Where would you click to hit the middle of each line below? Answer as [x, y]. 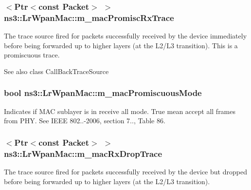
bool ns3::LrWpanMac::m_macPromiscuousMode [103, 93]
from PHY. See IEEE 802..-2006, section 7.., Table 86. [85, 121]
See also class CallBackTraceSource [56, 71]
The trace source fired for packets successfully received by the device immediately [125, 36]
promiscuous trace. [32, 55]
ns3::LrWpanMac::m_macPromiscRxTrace [89, 17]
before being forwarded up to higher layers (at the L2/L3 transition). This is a [121, 45]
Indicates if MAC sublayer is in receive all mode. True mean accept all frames [120, 111]
